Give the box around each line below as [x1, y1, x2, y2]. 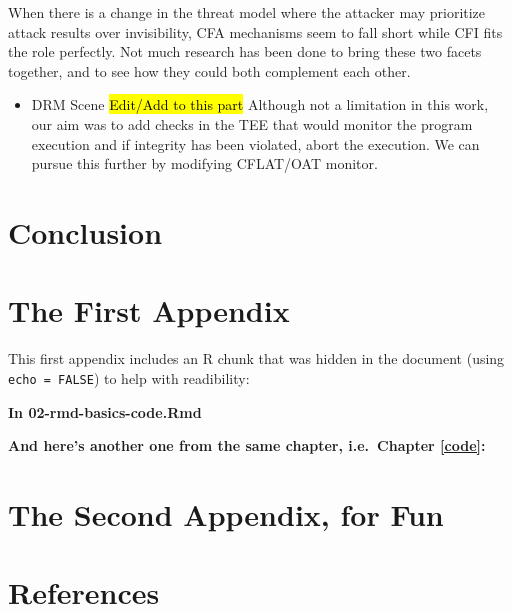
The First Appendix [8, 290, 290, 331]
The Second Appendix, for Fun [8, 493, 444, 534]
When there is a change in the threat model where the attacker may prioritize [8, 2, 486, 22]
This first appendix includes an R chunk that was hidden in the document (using [8, 348, 505, 369]
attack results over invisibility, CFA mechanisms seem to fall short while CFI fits [8, 21, 503, 42]
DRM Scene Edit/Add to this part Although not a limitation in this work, [31, 94, 489, 115]
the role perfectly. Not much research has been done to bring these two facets [8, 41, 482, 62]
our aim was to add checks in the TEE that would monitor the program [31, 113, 473, 134]
